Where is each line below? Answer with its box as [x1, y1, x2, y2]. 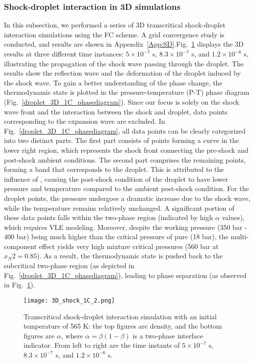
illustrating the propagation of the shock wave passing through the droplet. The [4, 58, 244, 68]
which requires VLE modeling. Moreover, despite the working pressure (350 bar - [4, 222, 247, 232]
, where [61, 330, 83, 340]
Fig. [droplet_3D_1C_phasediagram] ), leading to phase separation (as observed [4, 270, 247, 280]
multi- [230, 231, 249, 242]
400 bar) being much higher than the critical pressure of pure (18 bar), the [4, 231, 229, 242]
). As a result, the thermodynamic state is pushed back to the [37, 251, 223, 261]
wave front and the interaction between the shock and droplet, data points [4, 106, 228, 116]
